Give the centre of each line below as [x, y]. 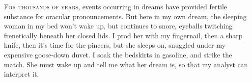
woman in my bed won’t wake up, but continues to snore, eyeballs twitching [118, 26]
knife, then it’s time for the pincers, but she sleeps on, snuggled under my [115, 45]
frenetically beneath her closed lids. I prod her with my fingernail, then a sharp [123, 35]
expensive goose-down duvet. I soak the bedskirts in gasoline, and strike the [118, 54]
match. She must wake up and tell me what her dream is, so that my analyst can [126, 64]
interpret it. [22, 74]
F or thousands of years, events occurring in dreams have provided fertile [115, 6]
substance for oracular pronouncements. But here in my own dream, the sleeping [125, 16]
